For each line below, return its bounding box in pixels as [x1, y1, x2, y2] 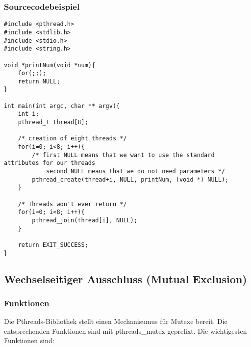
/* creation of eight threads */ [18, 135, 127, 142]
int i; [18, 110, 39, 118]
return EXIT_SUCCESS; [18, 241, 88, 248]
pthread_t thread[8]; [18, 119, 88, 126]
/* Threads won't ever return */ [18, 200, 127, 208]
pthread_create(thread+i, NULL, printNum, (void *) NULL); [32, 176, 229, 183]
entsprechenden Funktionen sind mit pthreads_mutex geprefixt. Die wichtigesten [4, 325, 247, 336]
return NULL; [18, 78, 60, 85]
